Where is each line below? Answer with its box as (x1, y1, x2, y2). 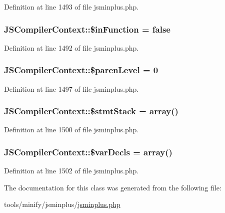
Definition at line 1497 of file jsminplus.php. (4, 83, 139, 94)
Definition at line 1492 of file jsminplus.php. (4, 42, 139, 53)
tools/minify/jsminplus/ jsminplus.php (4, 199, 120, 209)
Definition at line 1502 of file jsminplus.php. (4, 165, 139, 176)
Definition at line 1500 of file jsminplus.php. (4, 124, 139, 135)
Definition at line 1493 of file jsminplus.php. (4, 2, 139, 12)
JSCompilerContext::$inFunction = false (4, 23, 170, 35)
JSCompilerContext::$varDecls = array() (4, 145, 172, 158)
